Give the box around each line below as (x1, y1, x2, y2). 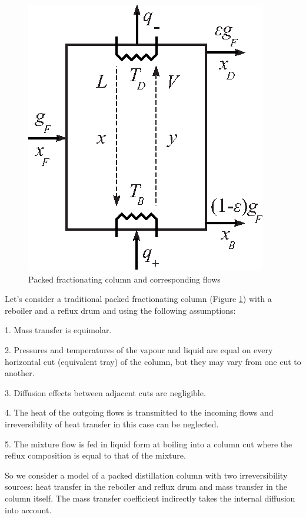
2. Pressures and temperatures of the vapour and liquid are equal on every (5, 343, 273, 356)
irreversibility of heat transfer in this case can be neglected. (5, 417, 219, 430)
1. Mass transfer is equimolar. (5, 324, 112, 336)
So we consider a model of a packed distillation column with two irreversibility (5, 469, 288, 481)
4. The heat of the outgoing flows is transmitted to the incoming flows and (5, 406, 274, 419)
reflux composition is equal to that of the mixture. (5, 449, 186, 461)
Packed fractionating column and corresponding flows (28, 273, 221, 285)
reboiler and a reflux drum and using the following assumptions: (5, 304, 236, 316)
